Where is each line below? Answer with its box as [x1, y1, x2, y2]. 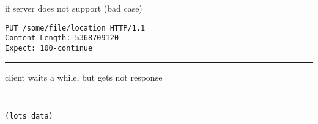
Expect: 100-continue [5, 43, 93, 53]
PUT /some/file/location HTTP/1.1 [5, 23, 146, 32]
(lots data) [5, 111, 53, 120]
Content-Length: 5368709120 [5, 34, 119, 43]
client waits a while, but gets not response [5, 70, 163, 83]
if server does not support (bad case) [5, 2, 142, 14]
